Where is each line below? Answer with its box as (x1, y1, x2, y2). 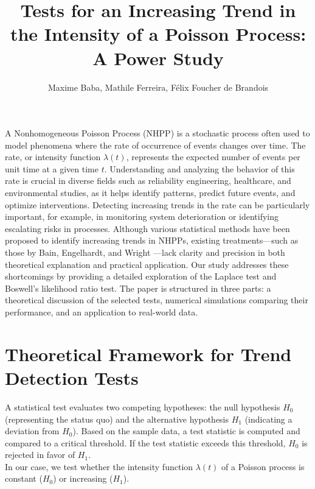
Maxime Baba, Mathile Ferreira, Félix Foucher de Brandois (47, 80, 269, 93)
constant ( (5, 472, 43, 485)
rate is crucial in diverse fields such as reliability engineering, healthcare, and (5, 174, 291, 187)
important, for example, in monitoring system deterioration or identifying (5, 210, 279, 223)
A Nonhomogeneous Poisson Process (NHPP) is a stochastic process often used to (5, 127, 310, 139)
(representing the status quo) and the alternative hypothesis (5, 412, 229, 425)
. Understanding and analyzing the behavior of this (104, 162, 295, 175)
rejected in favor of (5, 448, 75, 461)
